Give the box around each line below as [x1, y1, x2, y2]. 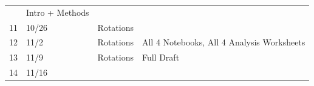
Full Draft [142, 51, 180, 64]
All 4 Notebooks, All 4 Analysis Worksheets [142, 36, 305, 48]
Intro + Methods [26, 5, 89, 18]
